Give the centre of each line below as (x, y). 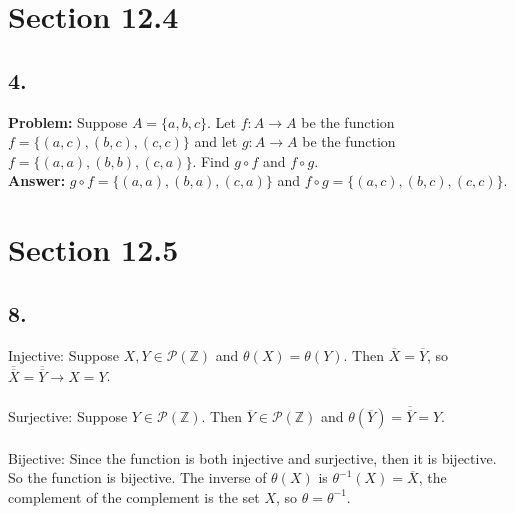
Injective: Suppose (63, 354)
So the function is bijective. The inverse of (137, 477)
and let (216, 141)
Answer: (37, 180)
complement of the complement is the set (134, 496)
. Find (211, 160)
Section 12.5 (93, 249)
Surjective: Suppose (68, 416)
